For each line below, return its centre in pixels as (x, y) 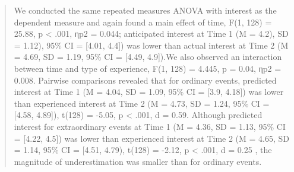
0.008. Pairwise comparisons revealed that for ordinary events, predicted (145, 80)
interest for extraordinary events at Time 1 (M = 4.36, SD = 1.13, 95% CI (150, 126)
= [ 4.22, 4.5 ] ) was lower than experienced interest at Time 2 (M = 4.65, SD (152, 138)
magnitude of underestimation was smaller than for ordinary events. (138, 161)
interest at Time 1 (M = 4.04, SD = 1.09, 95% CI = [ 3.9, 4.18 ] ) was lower (149, 92)
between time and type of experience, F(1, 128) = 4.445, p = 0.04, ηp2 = (148, 68)
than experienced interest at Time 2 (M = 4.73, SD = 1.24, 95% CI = (142, 103)
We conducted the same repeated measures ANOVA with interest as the (145, 10)
